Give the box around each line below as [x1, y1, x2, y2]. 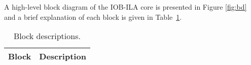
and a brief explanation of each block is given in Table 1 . [4, 11, 182, 22]
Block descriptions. [13, 30, 81, 42]
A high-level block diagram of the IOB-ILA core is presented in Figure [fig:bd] [4, 2, 247, 12]
